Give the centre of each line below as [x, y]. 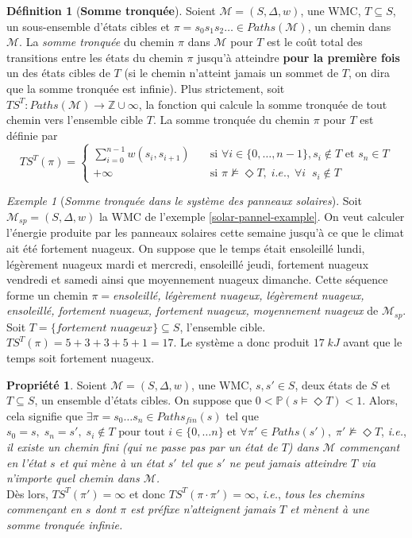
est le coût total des [315, 42]
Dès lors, [27, 493]
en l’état [27, 462]
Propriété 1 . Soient [57, 384]
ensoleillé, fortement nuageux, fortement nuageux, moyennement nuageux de [193, 310]
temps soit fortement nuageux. [81, 358]
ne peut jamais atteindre [288, 462]
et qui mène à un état [112, 462]
